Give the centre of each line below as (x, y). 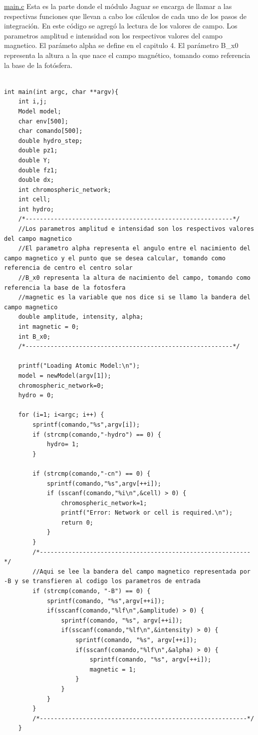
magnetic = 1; (113, 669)
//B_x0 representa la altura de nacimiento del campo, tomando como (134, 278)
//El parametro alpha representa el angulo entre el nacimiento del (134, 249)
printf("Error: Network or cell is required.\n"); (147, 513)
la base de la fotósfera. (38, 65)
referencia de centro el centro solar (68, 268)
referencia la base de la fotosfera (65, 288)
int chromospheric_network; (65, 190)
